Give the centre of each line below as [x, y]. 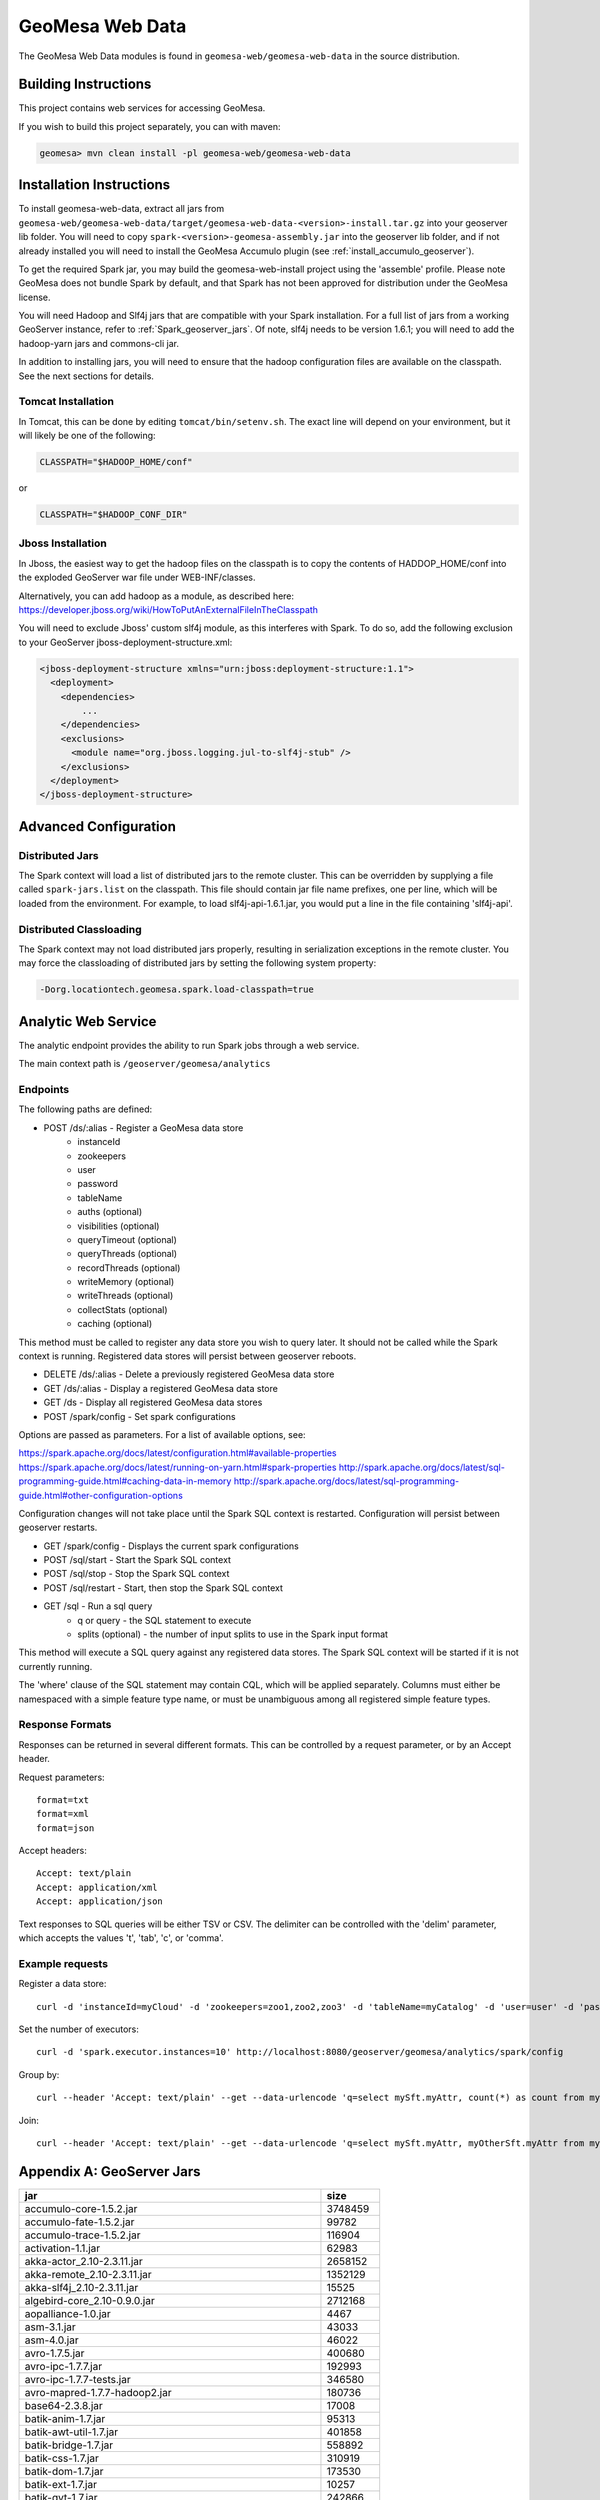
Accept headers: [52, 1851]
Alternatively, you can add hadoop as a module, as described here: [156, 596]
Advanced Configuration [97, 826]
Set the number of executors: [79, 2029]
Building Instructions [85, 84]
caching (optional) [115, 1324]
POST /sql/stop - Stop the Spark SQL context [136, 1574]
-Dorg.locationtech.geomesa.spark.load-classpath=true [176, 989]
